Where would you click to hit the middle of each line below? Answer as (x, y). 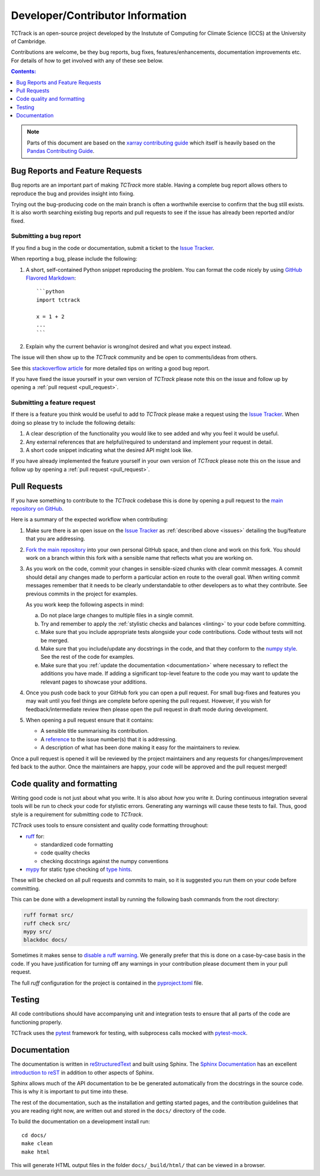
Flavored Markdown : (51, 278)
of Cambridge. (29, 41)
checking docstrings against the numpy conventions (105, 861)
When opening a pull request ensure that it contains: (90, 720)
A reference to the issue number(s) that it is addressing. (109, 739)
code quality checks (65, 853)
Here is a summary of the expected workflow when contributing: (90, 520)
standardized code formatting (77, 844)
